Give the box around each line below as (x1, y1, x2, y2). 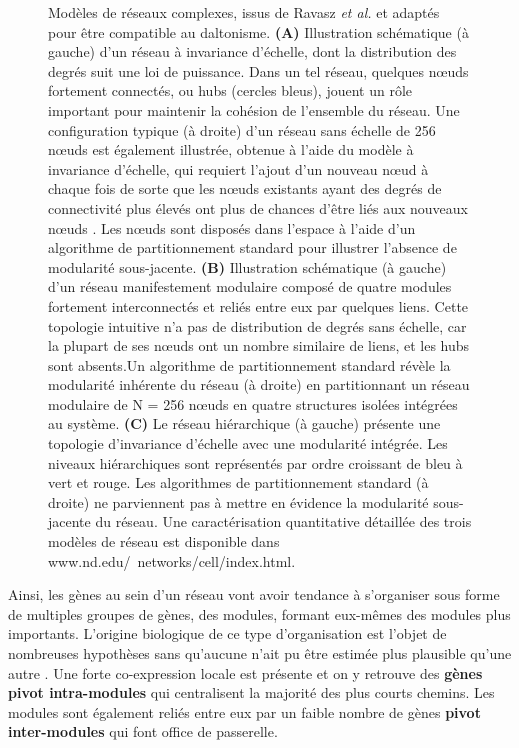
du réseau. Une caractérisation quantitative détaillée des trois (95, 511, 472, 532)
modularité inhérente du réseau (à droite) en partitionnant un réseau (48, 374, 470, 395)
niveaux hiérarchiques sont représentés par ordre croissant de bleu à (48, 452, 463, 473)
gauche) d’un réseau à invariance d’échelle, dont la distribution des (48, 41, 457, 62)
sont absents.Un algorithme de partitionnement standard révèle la (48, 354, 451, 375)
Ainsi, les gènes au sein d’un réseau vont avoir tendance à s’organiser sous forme (8, 584, 500, 605)
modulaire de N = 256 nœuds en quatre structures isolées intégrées (48, 393, 458, 414)
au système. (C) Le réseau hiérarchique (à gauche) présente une (48, 413, 441, 434)
